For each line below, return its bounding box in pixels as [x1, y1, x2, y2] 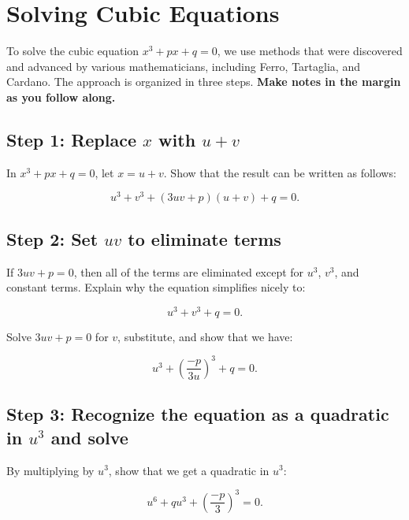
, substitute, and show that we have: [117, 328, 293, 344]
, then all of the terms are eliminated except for [73, 263, 304, 280]
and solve [50, 425, 128, 449]
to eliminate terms [128, 226, 281, 251]
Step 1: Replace [6, 127, 136, 151]
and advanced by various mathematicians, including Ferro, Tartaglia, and [6, 58, 360, 74]
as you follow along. [6, 88, 116, 105]
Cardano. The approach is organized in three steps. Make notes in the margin [6, 73, 401, 90]
